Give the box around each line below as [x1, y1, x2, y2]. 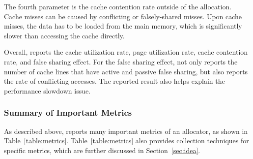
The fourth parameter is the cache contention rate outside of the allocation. [4, 1, 232, 11]
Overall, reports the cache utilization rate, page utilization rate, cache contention [4, 47, 248, 57]
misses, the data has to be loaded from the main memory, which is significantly [4, 21, 242, 31]
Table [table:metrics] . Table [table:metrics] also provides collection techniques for [4, 135, 249, 146]
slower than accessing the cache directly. [4, 30, 125, 40]
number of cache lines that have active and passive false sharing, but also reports [4, 66, 248, 76]
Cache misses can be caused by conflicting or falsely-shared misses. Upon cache [4, 11, 242, 21]
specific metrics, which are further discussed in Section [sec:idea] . [4, 145, 200, 155]
